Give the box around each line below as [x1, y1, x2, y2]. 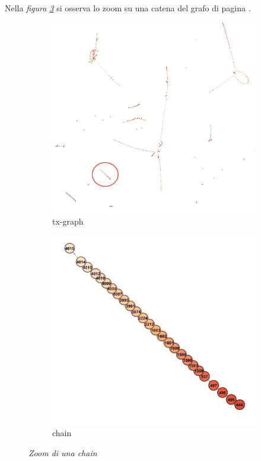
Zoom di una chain [28, 447, 97, 459]
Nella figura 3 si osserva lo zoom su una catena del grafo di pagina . [5, 2, 251, 14]
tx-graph [52, 215, 84, 228]
